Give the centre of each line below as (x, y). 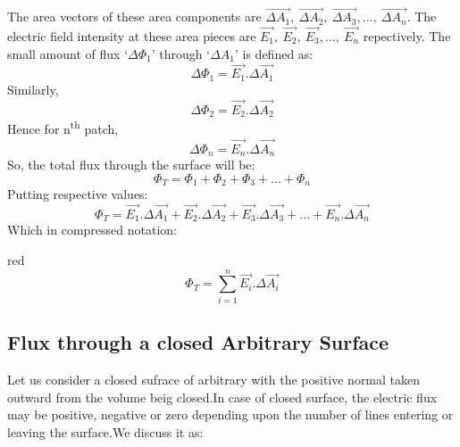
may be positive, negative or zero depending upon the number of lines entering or (230, 414)
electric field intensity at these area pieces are (132, 36)
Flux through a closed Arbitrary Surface (198, 342)
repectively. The (407, 36)
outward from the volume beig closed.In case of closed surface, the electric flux (222, 397)
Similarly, (33, 89)
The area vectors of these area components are (134, 17)
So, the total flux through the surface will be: (131, 165)
